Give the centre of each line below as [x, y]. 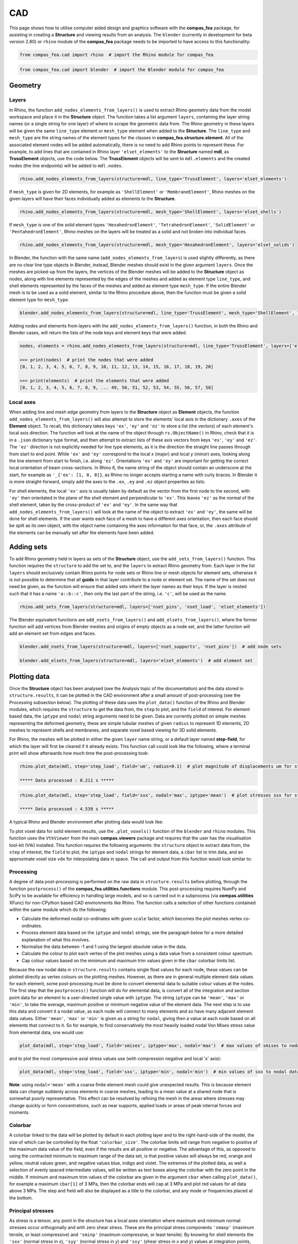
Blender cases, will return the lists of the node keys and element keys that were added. [98, 333]
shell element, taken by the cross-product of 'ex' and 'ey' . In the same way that [93, 505]
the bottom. [21, 1198]
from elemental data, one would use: [47, 1032]
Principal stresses [32, 1211]
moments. [19, 1113]
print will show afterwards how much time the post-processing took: [79, 753]
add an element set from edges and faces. [53, 633]
